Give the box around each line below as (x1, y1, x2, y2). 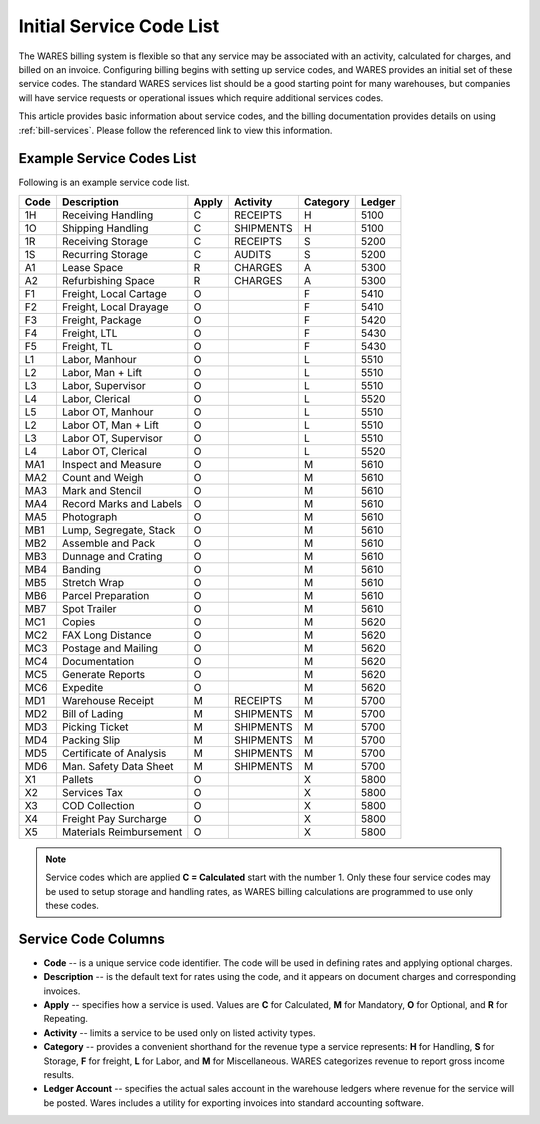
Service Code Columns (18, 930, 165, 947)
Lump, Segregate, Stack (61, 523, 176, 537)
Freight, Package (61, 313, 142, 327)
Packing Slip (61, 733, 121, 747)
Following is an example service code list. (18, 176, 190, 189)
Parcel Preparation (61, 588, 150, 602)
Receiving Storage (61, 234, 149, 248)
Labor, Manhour (61, 352, 137, 366)
